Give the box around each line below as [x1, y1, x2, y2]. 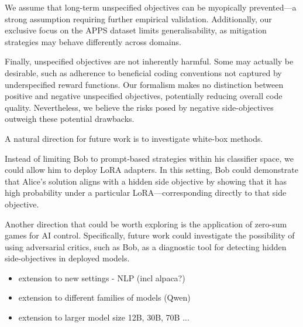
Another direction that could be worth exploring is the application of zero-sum [5, 217, 287, 230]
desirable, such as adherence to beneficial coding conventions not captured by [5, 66, 282, 79]
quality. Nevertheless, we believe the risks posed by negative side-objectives [5, 101, 274, 113]
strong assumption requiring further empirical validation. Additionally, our [5, 12, 272, 25]
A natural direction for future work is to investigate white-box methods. [5, 132, 263, 144]
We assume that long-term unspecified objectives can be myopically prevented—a [5, 1, 297, 13]
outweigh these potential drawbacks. [5, 113, 135, 125]
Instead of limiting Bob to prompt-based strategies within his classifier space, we [5, 152, 294, 164]
